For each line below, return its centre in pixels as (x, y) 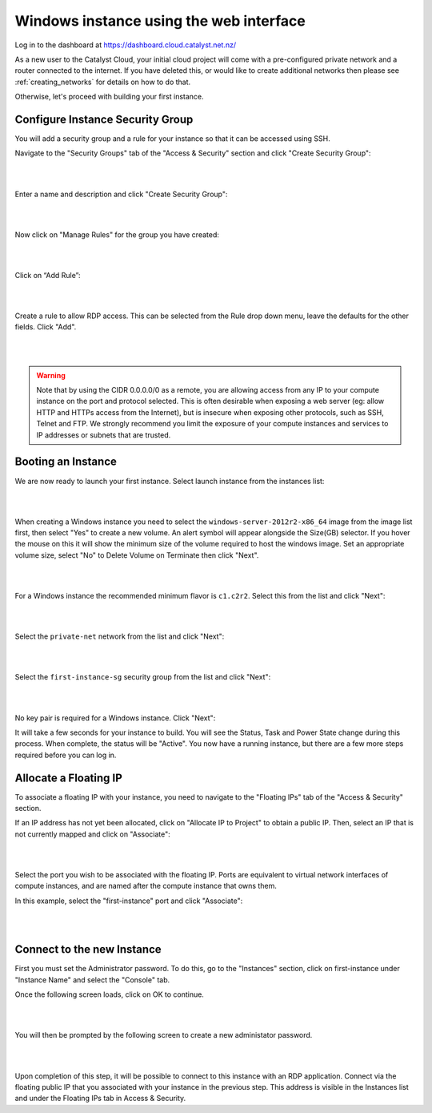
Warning (51, 375)
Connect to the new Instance (88, 950)
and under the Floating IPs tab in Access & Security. (100, 1099)
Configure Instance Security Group (104, 119)
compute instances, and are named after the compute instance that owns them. (146, 886)
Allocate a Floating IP (69, 778)
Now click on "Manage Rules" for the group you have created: (117, 234)
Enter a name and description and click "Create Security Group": (121, 194)
